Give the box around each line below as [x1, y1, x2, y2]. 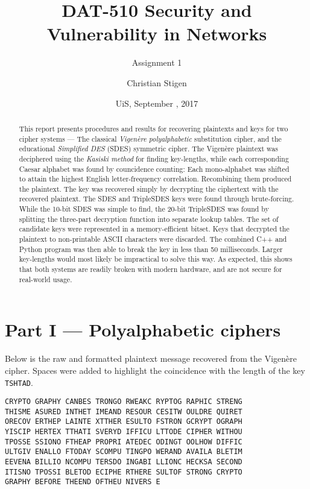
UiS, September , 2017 [115, 96, 198, 109]
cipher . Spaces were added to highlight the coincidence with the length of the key [5, 364, 305, 376]
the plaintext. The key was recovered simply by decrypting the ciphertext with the [19, 183, 279, 194]
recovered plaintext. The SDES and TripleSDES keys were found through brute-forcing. [19, 194, 294, 204]
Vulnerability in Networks [46, 21, 267, 46]
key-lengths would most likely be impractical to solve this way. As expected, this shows [19, 254, 293, 264]
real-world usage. [19, 274, 72, 284]
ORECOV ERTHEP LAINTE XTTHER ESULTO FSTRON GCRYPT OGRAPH [5, 417, 242, 426]
